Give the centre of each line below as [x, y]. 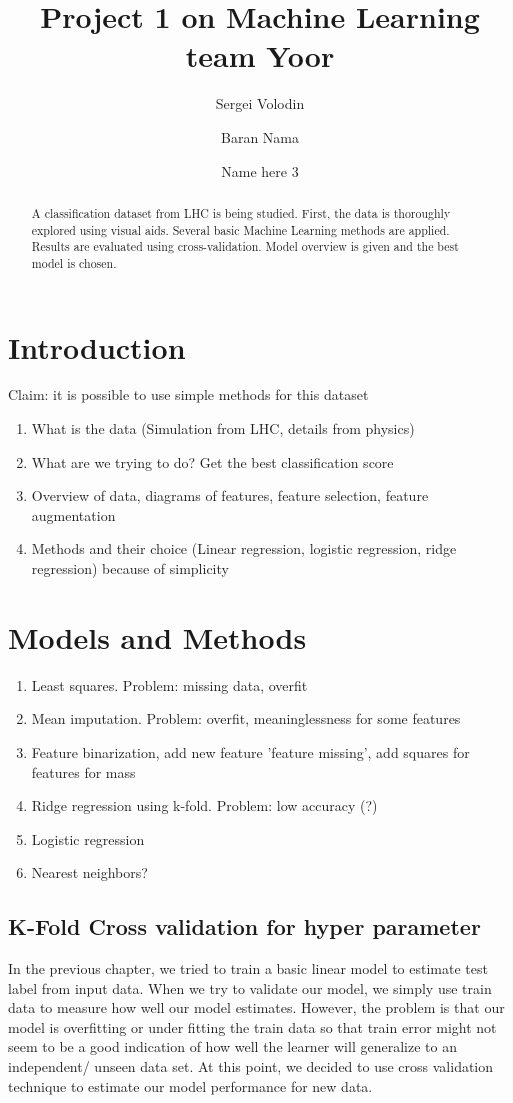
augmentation [73, 514]
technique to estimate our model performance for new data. [190, 1085]
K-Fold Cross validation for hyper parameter [244, 926]
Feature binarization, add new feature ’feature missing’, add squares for [250, 751]
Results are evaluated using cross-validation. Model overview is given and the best [245, 246]
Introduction [97, 346]
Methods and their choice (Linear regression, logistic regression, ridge [244, 548]
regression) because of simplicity [130, 568]
